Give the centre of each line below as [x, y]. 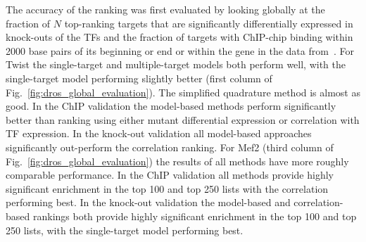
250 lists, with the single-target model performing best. [125, 230]
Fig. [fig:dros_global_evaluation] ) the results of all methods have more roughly [177, 161]
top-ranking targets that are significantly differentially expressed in [209, 23]
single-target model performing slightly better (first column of [139, 78]
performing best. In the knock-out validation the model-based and [148, 202]
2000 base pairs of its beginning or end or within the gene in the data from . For [180, 50]
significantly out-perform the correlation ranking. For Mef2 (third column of [170, 147]
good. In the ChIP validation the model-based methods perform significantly [171, 106]
